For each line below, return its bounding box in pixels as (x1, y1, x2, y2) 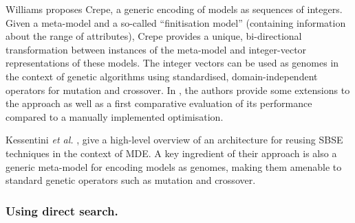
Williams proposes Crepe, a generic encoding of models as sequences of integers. (6, 2, 343, 16)
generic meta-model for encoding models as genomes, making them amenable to (6, 159, 342, 174)
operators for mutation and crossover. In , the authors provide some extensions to (6, 82, 350, 97)
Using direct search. (6, 202, 118, 219)
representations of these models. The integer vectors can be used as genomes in (6, 56, 339, 70)
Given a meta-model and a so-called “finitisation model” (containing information (6, 15, 346, 30)
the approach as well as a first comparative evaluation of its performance (6, 96, 312, 110)
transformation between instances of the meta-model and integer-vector (6, 42, 307, 56)
